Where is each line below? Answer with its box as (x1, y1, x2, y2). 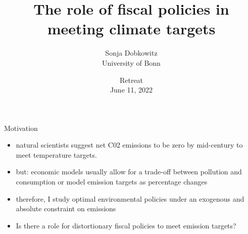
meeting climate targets (47, 18, 216, 39)
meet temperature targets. (16, 149, 97, 160)
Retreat (119, 74, 143, 85)
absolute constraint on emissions (16, 203, 116, 214)
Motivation (4, 122, 38, 133)
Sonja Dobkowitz (105, 48, 158, 58)
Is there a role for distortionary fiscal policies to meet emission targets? (16, 220, 236, 230)
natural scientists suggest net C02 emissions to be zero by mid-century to (16, 139, 243, 150)
